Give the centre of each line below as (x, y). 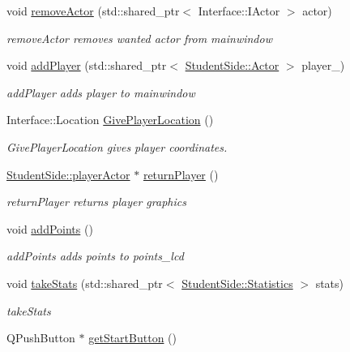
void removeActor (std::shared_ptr (93, 11)
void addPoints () (50, 228)
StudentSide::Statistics (237, 283)
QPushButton (41, 338)
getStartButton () (132, 338)
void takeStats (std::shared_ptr (85, 283)
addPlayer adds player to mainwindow (101, 92)
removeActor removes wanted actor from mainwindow (139, 38)
